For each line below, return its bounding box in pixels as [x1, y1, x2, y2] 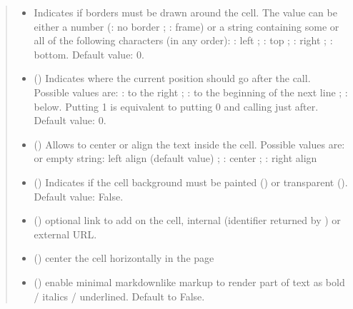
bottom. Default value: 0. [34, 46, 144, 61]
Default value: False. [34, 188, 124, 203]
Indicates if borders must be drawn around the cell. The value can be [34, 5, 337, 19]
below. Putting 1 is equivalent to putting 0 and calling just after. [34, 98, 319, 113]
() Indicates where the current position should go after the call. [34, 71, 311, 86]
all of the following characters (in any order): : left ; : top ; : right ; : [34, 33, 333, 48]
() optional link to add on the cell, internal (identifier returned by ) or [34, 213, 341, 228]
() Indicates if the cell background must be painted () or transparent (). [34, 174, 348, 189]
